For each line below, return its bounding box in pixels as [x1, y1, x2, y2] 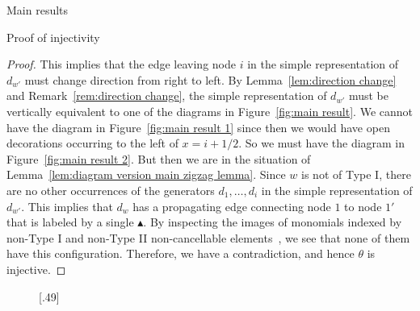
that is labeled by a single [6, 214, 134, 230]
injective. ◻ [6, 260, 66, 277]
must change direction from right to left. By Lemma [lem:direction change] [24, 71, 397, 88]
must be [348, 87, 388, 104]
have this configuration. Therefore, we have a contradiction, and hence [6, 245, 355, 262]
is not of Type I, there [301, 166, 411, 183]
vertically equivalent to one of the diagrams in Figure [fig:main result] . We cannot [6, 102, 414, 119]
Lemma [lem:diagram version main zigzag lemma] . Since [6, 166, 286, 183]
